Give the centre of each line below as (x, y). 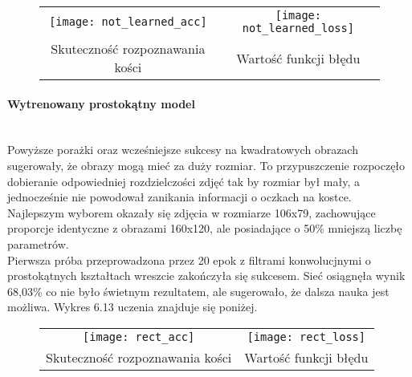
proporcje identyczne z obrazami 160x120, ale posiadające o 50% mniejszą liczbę (205, 228)
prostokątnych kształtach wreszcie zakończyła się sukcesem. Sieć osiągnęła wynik (206, 276)
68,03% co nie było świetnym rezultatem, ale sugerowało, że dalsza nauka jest (198, 291)
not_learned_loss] (298, 28)
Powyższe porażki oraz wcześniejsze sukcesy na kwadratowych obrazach (183, 150)
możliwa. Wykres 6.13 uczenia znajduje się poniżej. (133, 307)
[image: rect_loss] (306, 336)
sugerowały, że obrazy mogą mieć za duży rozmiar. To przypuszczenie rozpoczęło (206, 165)
